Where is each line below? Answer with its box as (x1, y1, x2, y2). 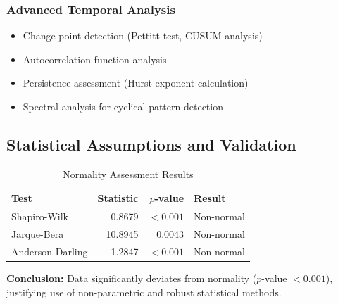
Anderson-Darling (11, 243, 88, 258)
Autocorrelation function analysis (23, 51, 167, 66)
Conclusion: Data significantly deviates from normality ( (6, 271, 257, 286)
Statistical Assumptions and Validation (6, 133, 296, 155)
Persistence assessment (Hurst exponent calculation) (23, 75, 249, 90)
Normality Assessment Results (63, 166, 194, 181)
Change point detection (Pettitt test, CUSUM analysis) (23, 28, 263, 43)
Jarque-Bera (11, 227, 64, 241)
